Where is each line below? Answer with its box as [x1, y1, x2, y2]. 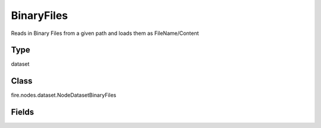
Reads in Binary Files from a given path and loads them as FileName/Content [11, 30, 199, 37]
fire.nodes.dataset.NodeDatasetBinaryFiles [11, 92, 117, 99]
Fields [11, 107, 34, 117]
